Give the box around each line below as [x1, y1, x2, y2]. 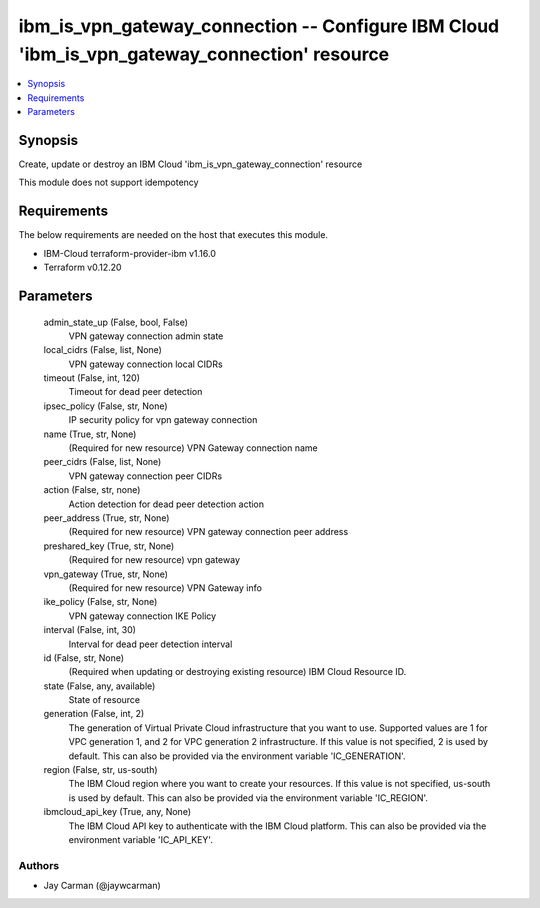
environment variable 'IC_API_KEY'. [68, 833, 214, 845]
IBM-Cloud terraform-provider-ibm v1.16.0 [43, 247, 217, 259]
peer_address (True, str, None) [43, 511, 170, 524]
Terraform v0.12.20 [43, 261, 122, 274]
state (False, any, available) [43, 680, 156, 692]
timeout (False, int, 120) [43, 372, 140, 384]
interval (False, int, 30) [43, 624, 137, 636]
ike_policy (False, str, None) [43, 596, 158, 608]
